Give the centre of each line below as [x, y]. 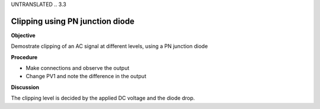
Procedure [24, 57]
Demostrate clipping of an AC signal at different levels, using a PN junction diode [109, 46]
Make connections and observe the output [78, 68]
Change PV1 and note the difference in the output [86, 76]
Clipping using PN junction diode [73, 21]
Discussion [25, 87]
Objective [23, 35]
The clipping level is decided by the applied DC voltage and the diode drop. [103, 98]
